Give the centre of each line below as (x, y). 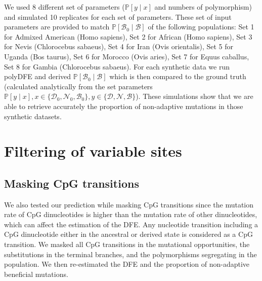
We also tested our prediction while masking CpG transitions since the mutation (129, 204)
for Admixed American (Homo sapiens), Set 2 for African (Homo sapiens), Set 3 (128, 36)
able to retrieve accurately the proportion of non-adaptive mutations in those (124, 106)
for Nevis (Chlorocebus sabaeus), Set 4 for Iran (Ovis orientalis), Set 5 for (119, 46)
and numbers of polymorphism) (203, 7)
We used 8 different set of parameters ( (64, 7)
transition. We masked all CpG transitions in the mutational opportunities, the (127, 244)
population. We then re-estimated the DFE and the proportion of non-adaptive (127, 264)
